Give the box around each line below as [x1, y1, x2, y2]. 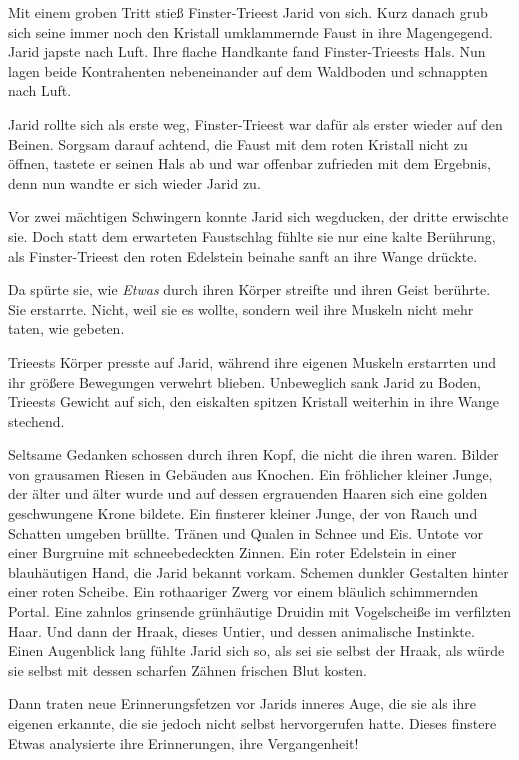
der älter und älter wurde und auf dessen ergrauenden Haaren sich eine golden [8, 483, 488, 504]
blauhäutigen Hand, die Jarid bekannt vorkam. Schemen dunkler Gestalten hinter [8, 561, 509, 582]
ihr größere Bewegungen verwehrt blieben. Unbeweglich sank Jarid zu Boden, [8, 371, 482, 392]
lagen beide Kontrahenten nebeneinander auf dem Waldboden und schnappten [8, 60, 488, 81]
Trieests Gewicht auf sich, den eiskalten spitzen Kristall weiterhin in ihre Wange [8, 391, 500, 412]
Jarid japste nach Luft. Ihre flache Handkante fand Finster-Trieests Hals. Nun [8, 41, 486, 62]
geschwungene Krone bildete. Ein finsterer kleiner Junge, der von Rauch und [8, 503, 478, 524]
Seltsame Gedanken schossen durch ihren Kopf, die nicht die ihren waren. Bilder [8, 444, 499, 465]
